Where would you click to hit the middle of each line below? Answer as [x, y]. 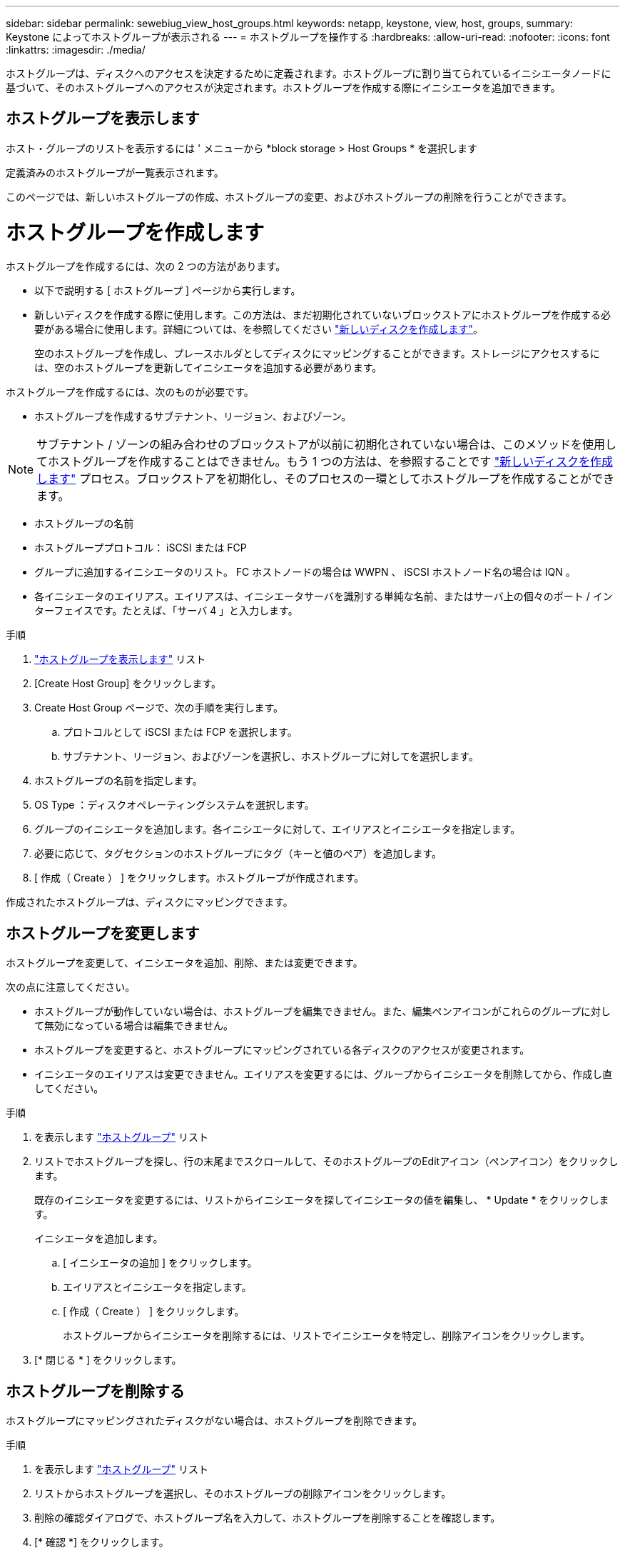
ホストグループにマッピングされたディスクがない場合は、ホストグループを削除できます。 [214, 1421]
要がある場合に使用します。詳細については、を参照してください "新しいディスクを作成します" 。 [259, 329]
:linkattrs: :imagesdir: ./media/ [76, 50]
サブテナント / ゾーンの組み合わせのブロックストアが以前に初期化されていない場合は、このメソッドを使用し [327, 445]
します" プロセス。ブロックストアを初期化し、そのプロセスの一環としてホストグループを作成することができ [326, 479]
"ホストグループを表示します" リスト [120, 659]
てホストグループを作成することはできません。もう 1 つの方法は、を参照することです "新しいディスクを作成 [325, 462]
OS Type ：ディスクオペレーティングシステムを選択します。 [174, 805]
